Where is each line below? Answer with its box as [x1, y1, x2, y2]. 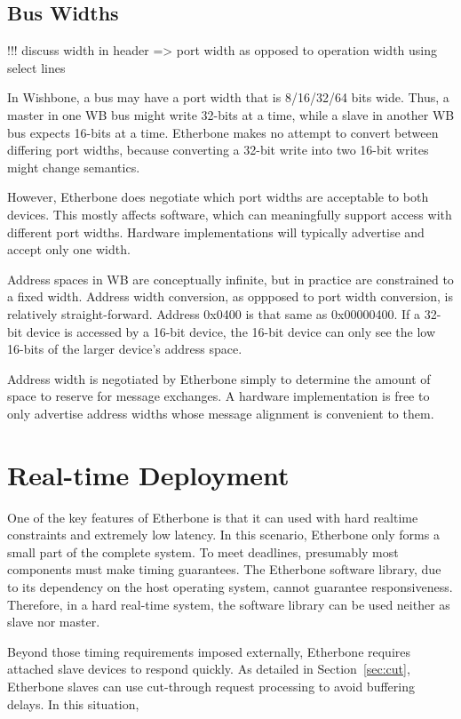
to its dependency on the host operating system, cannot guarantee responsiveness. [7, 577, 453, 595]
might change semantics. [7, 157, 140, 176]
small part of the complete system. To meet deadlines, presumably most [7, 542, 399, 561]
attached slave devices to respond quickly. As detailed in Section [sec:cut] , [7, 659, 410, 678]
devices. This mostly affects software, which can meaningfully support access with [7, 204, 452, 223]
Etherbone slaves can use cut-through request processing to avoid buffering [7, 676, 415, 695]
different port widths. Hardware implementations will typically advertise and [7, 222, 425, 241]
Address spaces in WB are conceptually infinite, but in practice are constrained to [7, 269, 454, 288]
